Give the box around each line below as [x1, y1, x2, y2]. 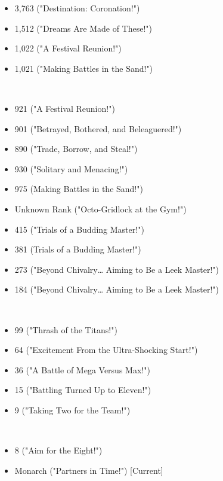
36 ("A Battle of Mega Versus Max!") [14, 363, 150, 376]
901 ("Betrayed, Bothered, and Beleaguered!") [14, 122, 182, 135]
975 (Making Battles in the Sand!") [14, 182, 143, 195]
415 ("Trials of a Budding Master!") [14, 223, 144, 235]
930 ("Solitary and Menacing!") [14, 162, 128, 175]
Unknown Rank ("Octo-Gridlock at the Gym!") [14, 202, 187, 215]
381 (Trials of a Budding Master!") [14, 243, 141, 255]
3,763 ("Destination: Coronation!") [14, 2, 140, 14]
